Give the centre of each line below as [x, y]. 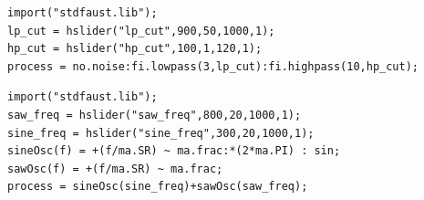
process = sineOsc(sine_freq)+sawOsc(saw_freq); [158, 187]
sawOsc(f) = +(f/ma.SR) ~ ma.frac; [115, 168]
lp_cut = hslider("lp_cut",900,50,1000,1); [141, 31]
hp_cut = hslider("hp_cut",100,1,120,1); [135, 49]
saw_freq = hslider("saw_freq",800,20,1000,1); [155, 115]
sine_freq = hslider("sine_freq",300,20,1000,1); [161, 133]
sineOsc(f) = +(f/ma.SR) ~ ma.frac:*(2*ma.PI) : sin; [174, 151]
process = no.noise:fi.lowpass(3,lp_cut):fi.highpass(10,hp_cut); [213, 66]
